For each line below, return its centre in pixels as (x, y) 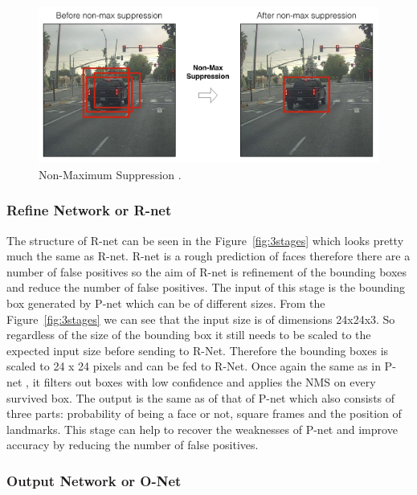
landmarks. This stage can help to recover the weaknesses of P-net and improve (202, 429)
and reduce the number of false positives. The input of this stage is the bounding (206, 287)
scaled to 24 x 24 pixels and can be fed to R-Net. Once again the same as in (194, 366)
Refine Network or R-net (89, 210)
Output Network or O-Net (94, 480)
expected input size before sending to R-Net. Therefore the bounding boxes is (198, 350)
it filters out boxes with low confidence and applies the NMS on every (204, 381)
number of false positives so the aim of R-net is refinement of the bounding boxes (207, 271)
